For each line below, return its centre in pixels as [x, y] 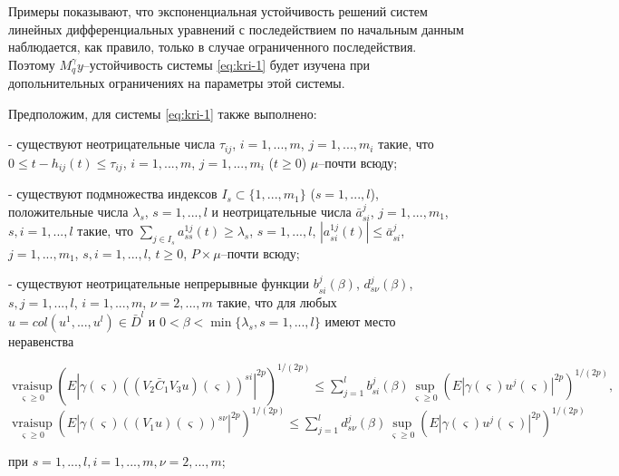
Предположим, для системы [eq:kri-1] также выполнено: [163, 113]
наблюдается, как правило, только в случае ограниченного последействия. [213, 47]
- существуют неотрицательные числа [112, 144]
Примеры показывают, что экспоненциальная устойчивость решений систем [218, 11]
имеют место [360, 321]
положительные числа [68, 211]
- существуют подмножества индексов [113, 194]
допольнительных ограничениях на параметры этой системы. [177, 83]
